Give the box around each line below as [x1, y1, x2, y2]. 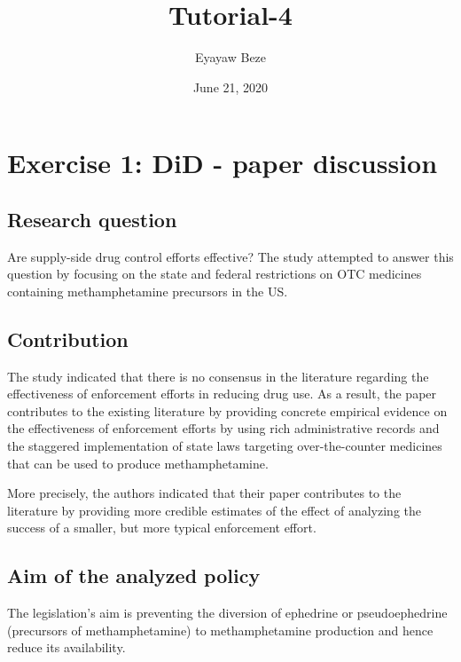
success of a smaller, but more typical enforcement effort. [7, 518, 316, 537]
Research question [7, 205, 177, 232]
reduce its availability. [7, 638, 126, 657]
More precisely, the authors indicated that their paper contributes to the [7, 484, 402, 502]
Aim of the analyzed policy [7, 562, 261, 589]
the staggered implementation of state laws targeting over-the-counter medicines [7, 437, 442, 455]
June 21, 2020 [192, 77, 269, 96]
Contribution [7, 325, 129, 352]
